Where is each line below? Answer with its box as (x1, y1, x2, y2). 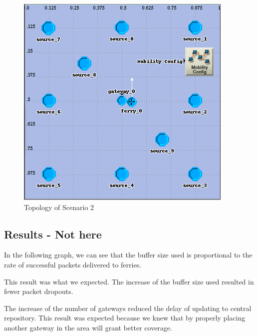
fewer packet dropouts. (4, 286, 73, 296)
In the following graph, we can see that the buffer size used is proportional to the (4, 249, 253, 260)
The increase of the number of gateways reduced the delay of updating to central (4, 302, 252, 313)
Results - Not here (4, 226, 102, 241)
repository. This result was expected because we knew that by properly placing (4, 312, 246, 323)
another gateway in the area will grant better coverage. (4, 322, 172, 332)
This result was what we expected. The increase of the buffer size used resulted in (4, 276, 254, 286)
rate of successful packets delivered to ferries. (4, 259, 142, 269)
